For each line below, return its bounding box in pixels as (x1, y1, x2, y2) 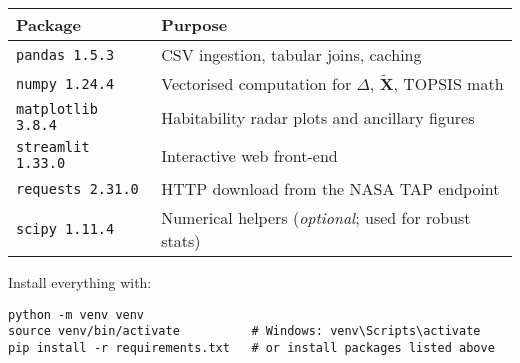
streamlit (16, 139, 90, 155)
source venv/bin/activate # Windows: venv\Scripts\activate (8, 324, 481, 339)
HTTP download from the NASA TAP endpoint (161, 177, 500, 200)
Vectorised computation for (161, 72, 352, 95)
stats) (161, 229, 201, 252)
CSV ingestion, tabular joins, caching (161, 43, 422, 66)
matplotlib (16, 101, 98, 117)
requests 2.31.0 (16, 180, 139, 197)
